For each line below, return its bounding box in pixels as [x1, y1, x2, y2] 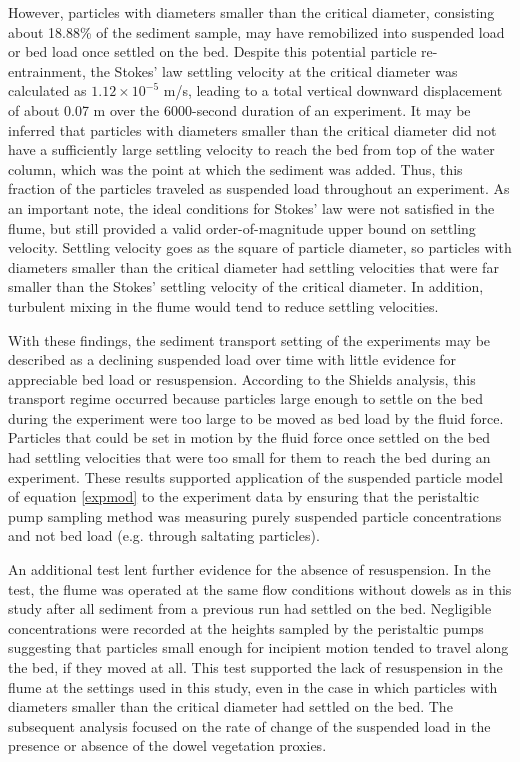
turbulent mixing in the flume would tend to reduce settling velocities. [8, 295, 439, 316]
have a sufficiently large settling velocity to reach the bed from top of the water [8, 139, 495, 160]
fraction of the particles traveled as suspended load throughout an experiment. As [8, 178, 510, 199]
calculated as [8, 80, 87, 101]
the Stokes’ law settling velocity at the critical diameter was [90, 60, 458, 81]
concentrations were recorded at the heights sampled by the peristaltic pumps [8, 617, 484, 638]
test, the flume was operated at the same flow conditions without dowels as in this [8, 578, 512, 599]
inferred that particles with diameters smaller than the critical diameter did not [8, 119, 497, 140]
